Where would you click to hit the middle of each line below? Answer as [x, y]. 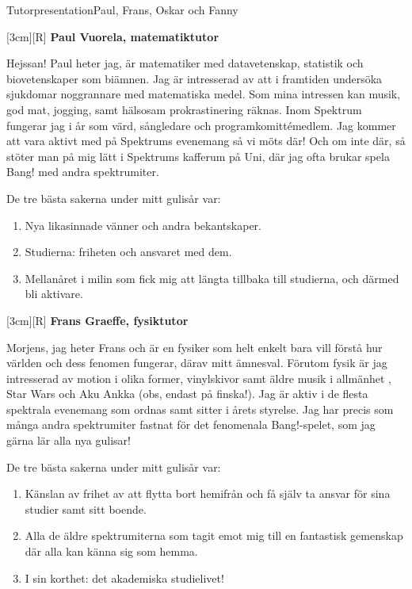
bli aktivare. [54, 294]
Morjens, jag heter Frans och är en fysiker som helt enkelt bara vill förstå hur [195, 347]
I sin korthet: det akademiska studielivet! [124, 578]
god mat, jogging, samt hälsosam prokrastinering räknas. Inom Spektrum [184, 109]
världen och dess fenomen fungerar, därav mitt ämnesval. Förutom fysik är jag [197, 363]
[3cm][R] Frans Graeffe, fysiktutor [97, 320]
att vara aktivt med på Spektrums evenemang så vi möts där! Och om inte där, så [206, 141]
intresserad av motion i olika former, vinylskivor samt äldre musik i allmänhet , [199, 378]
